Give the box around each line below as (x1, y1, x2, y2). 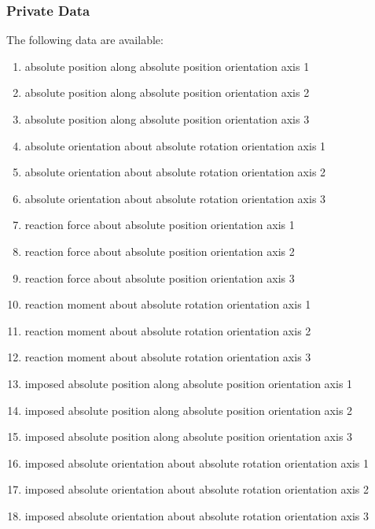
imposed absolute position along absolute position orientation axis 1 (24, 375, 353, 391)
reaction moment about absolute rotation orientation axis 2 (24, 322, 311, 338)
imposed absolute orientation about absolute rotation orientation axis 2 (24, 481, 369, 498)
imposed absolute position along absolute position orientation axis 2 (24, 401, 353, 418)
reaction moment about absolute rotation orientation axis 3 (24, 349, 311, 365)
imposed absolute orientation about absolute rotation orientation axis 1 (24, 454, 369, 471)
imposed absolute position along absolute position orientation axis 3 (24, 428, 353, 445)
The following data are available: (6, 31, 164, 48)
